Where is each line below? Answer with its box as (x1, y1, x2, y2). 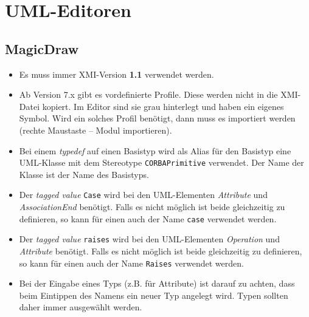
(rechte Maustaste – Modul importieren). (19, 123, 172, 136)
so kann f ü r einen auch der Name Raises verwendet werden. (19, 256, 244, 269)
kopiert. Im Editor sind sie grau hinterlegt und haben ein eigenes (42, 100, 284, 112)
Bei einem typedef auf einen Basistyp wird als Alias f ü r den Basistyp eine (19, 144, 291, 157)
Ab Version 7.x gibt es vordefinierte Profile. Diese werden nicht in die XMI (19, 88, 298, 101)
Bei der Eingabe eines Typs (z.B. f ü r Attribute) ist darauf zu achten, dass (19, 277, 295, 290)
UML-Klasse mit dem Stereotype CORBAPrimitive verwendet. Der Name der (19, 156, 304, 169)
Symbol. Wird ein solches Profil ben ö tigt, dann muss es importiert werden (19, 112, 296, 124)
